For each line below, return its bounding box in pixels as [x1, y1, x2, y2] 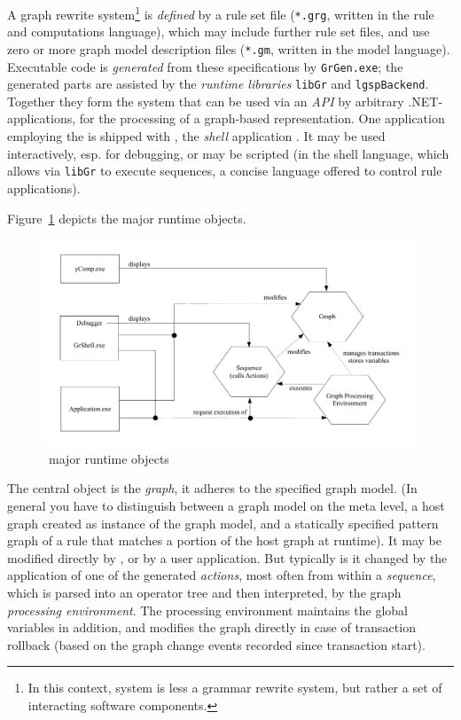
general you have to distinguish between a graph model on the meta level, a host [7, 496, 445, 514]
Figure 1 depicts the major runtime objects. [7, 208, 246, 227]
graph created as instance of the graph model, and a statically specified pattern [7, 513, 439, 532]
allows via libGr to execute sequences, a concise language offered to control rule [7, 161, 442, 180]
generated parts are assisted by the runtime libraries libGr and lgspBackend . [7, 74, 429, 93]
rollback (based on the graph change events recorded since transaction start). [7, 635, 426, 653]
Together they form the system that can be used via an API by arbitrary [7, 91, 404, 110]
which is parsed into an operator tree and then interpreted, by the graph [7, 583, 402, 601]
